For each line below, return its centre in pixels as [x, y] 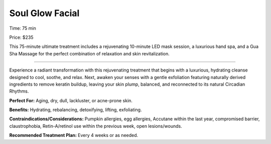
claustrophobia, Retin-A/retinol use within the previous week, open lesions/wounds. [96, 126]
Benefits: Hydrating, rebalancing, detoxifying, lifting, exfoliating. [76, 110]
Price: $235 [21, 37]
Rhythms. [19, 91]
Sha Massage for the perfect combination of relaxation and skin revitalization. [90, 53]
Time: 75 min [23, 28]
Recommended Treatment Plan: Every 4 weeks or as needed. [74, 135]
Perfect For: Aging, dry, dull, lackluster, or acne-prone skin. [71, 100]
